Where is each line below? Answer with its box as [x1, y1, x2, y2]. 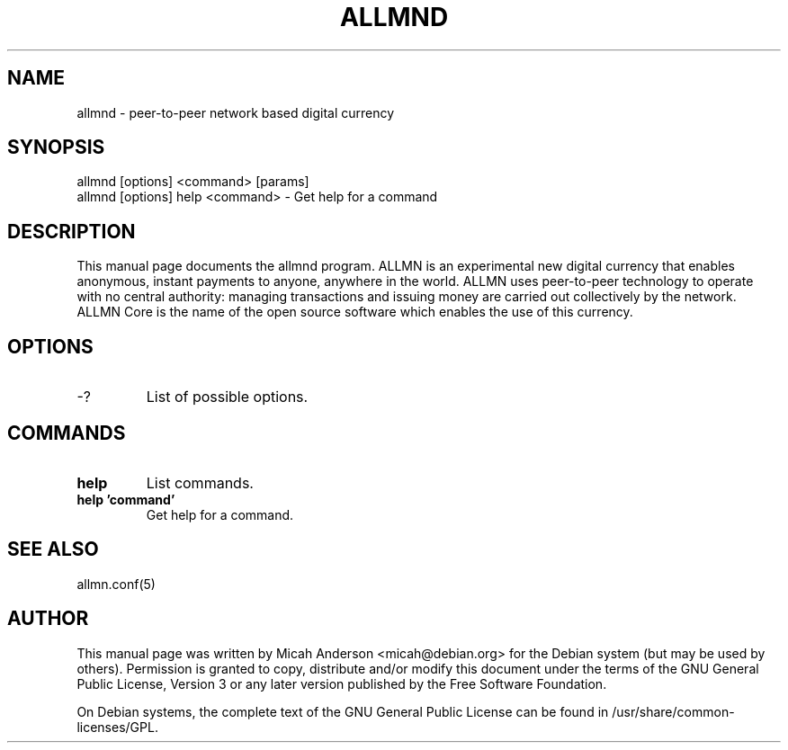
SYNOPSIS [7, 136, 105, 159]
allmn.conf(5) [76, 576, 156, 592]
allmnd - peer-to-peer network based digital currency [76, 104, 395, 121]
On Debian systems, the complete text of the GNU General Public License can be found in [76, 703, 609, 719]
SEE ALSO [7, 538, 99, 561]
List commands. [146, 473, 254, 492]
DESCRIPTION [7, 219, 136, 243]
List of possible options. [146, 388, 309, 406]
